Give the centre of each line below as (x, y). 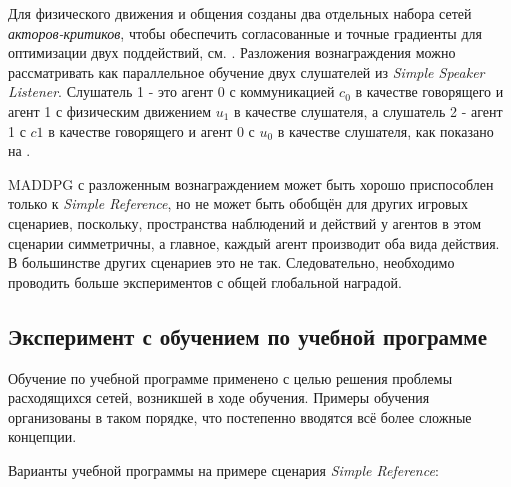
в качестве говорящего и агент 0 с (151, 130)
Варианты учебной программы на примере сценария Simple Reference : (223, 469)
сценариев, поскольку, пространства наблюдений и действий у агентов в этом (245, 222)
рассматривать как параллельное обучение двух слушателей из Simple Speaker (246, 71)
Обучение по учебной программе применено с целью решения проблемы (230, 377)
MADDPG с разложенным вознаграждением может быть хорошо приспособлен (251, 183)
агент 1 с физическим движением (109, 110)
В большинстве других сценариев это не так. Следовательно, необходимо (231, 262)
